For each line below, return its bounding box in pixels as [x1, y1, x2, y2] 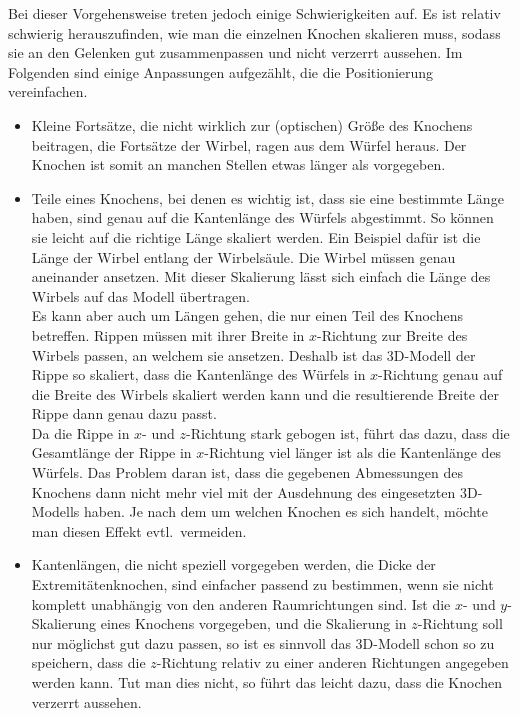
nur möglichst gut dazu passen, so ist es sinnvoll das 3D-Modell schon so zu [31, 632, 495, 653]
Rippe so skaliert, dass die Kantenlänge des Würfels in [31, 364, 366, 385]
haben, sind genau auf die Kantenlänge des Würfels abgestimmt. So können [31, 207, 494, 228]
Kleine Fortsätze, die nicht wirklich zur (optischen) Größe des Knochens [31, 114, 473, 135]
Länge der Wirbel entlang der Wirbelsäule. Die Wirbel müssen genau [31, 246, 456, 267]
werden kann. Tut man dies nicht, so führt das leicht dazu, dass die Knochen [31, 672, 503, 692]
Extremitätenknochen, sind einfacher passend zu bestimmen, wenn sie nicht [31, 574, 494, 595]
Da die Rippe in [31, 422, 130, 443]
